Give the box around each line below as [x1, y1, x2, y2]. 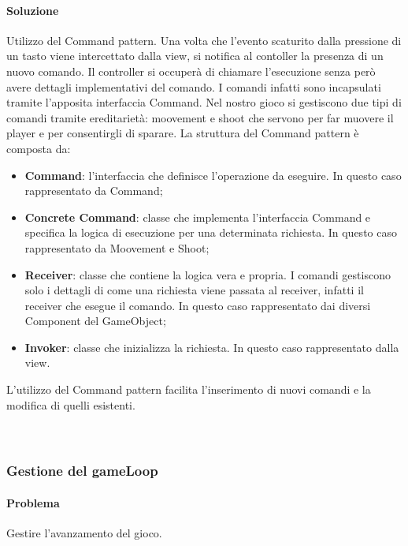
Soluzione [6, 2, 59, 18]
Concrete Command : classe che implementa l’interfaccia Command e [24, 208, 371, 225]
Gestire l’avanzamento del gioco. [6, 525, 162, 541]
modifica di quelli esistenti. [6, 396, 135, 413]
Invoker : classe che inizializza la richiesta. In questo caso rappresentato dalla [24, 338, 399, 355]
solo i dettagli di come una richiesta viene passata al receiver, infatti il [24, 282, 364, 298]
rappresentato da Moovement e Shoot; [24, 239, 210, 256]
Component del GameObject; [24, 312, 166, 329]
